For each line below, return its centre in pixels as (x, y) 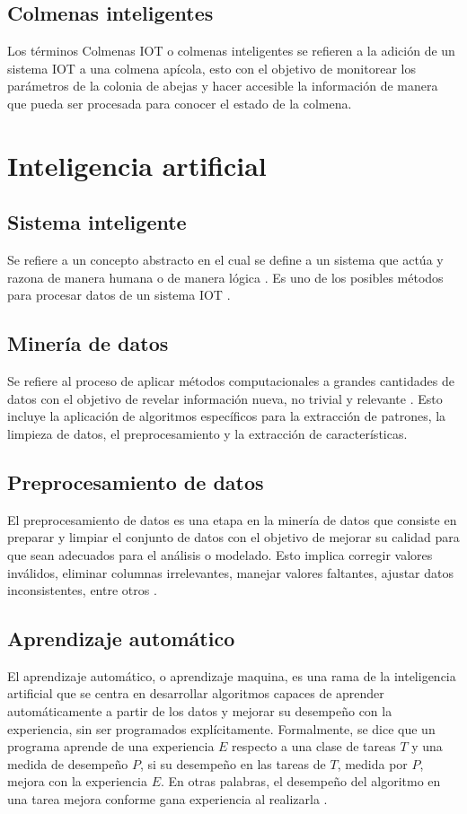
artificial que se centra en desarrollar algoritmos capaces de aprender (196, 693)
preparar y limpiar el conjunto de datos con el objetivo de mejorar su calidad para (233, 537)
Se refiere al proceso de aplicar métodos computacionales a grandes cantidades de (231, 381)
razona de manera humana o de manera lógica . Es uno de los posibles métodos (225, 277)
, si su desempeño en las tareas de (233, 763)
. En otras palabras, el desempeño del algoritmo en (301, 781)
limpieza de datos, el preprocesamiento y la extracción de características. (207, 433)
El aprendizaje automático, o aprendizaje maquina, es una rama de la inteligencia (232, 675)
